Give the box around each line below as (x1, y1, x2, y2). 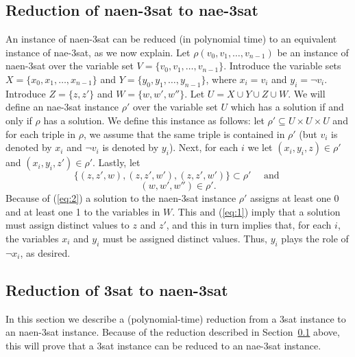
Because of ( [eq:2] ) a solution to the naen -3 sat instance (5, 191, 236, 205)
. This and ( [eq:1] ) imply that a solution (172, 204, 341, 218)
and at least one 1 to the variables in (5, 204, 160, 218)
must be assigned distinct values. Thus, (102, 231, 267, 245)
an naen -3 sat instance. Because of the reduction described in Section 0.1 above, (5, 325, 340, 339)
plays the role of (281, 231, 349, 245)
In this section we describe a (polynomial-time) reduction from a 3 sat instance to (5, 311, 346, 325)
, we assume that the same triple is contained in (83, 126, 285, 141)
